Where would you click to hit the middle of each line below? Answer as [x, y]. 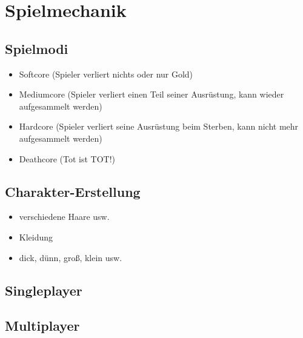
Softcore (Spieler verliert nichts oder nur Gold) [106, 74]
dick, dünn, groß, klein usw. [71, 257]
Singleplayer [44, 290]
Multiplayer [42, 326]
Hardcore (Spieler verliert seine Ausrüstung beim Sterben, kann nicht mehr [159, 126]
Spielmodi [37, 48]
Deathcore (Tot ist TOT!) [67, 158]
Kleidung [36, 237]
